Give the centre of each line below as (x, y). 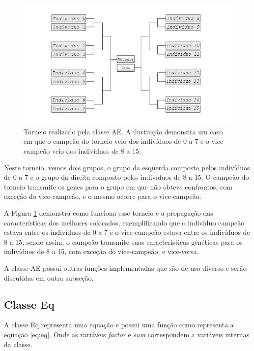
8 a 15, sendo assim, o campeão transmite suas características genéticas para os (123, 241)
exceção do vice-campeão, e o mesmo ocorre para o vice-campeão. (103, 196)
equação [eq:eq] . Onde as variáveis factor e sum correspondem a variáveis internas (127, 334)
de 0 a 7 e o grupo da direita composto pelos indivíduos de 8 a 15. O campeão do (127, 177)
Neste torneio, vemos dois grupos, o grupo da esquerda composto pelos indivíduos (127, 167)
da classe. (18, 344)
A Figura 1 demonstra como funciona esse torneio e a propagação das (109, 213)
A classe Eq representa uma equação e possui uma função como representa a (119, 325)
